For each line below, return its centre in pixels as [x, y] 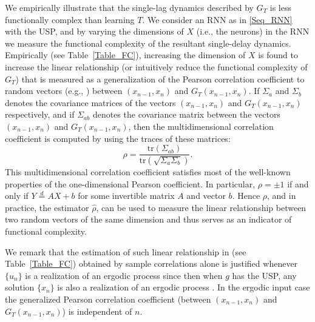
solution [20, 287]
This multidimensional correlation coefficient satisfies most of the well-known [148, 172]
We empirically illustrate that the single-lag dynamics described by [129, 7]
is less [281, 7]
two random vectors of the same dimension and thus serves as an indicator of [148, 219]
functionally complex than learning [70, 19]
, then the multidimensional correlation [201, 126]
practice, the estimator [47, 207]
